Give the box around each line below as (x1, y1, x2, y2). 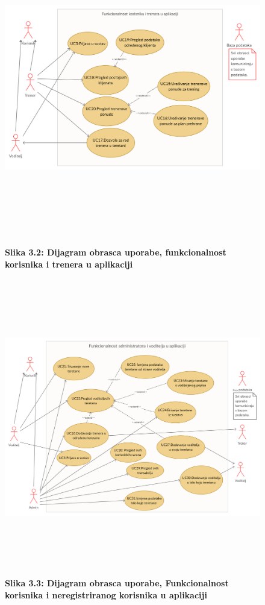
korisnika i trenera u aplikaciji (5, 257, 133, 270)
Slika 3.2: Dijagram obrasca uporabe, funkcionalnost (5, 245, 226, 258)
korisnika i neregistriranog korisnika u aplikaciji (5, 588, 207, 601)
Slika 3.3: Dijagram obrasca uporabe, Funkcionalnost (5, 577, 229, 589)
